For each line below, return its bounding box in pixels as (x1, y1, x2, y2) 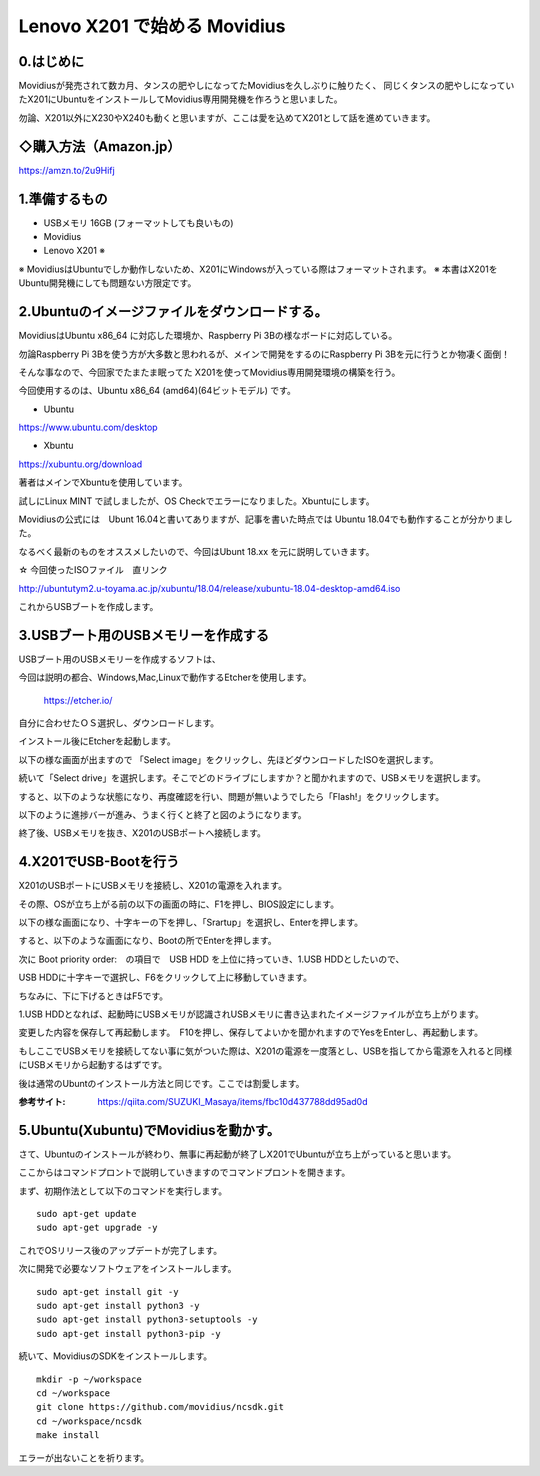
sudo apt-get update (36, 1208, 137, 1220)
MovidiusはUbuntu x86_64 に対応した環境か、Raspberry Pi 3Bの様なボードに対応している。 (18, 330, 398, 342)
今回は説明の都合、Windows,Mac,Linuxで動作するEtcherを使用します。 (18, 671, 312, 684)
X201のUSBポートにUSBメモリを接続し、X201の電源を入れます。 (18, 880, 287, 892)
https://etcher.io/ (43, 694, 113, 706)
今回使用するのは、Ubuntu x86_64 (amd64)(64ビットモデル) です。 (18, 385, 297, 397)
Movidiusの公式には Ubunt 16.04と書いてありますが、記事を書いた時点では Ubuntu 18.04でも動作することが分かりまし (18, 513, 513, 525)
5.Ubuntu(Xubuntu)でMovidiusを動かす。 (18, 1121, 280, 1139)
